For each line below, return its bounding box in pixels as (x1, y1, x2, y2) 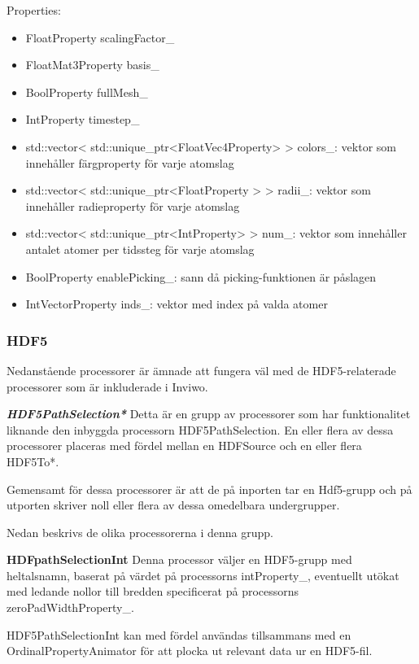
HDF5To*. (7, 452, 59, 470)
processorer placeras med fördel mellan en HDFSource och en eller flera (7, 437, 362, 454)
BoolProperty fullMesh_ (25, 83, 148, 100)
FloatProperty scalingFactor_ (25, 28, 175, 46)
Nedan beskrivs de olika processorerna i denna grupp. (7, 523, 273, 540)
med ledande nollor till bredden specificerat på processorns (7, 583, 299, 600)
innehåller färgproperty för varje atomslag (25, 154, 234, 171)
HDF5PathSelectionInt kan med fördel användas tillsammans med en (7, 626, 351, 643)
